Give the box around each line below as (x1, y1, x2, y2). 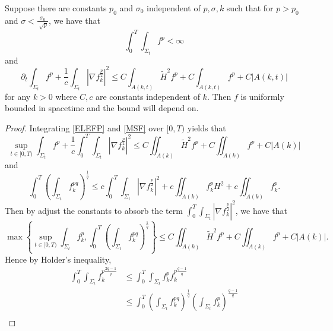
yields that (187, 121, 226, 134)
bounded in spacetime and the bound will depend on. (5, 102, 199, 114)
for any (5, 90, 31, 102)
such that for (226, 2, 274, 14)
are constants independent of (95, 90, 200, 102)
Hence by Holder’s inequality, (5, 253, 112, 265)
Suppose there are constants (5, 2, 107, 14)
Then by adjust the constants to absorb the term (5, 204, 183, 216)
